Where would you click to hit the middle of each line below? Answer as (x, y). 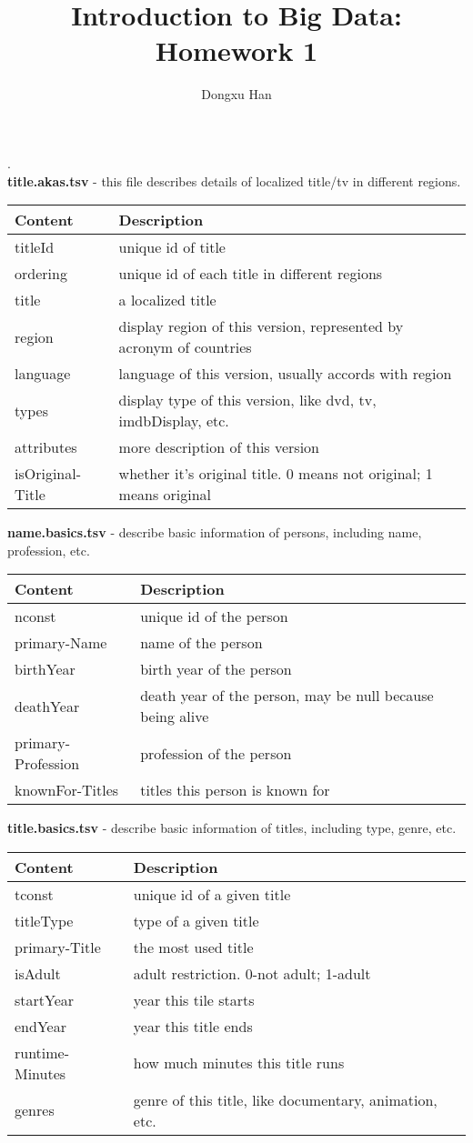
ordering (41, 274)
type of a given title (196, 920)
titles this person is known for (235, 790)
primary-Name (61, 643)
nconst (35, 617)
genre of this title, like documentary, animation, (285, 1099)
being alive (175, 717)
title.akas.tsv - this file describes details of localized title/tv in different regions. (234, 180)
